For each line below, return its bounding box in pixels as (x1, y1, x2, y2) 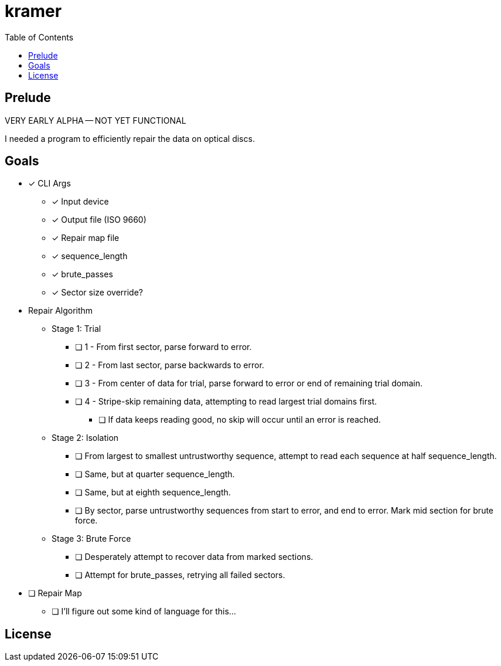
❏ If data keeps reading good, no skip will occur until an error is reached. (98, 414, 381, 425)
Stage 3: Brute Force (52, 534, 131, 544)
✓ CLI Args (28, 178, 71, 189)
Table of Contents (5, 32, 74, 42)
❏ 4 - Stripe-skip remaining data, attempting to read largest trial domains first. (75, 396, 377, 407)
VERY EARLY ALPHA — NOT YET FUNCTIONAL (5, 115, 186, 125)
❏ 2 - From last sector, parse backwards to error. (75, 360, 264, 371)
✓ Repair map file (52, 233, 120, 243)
